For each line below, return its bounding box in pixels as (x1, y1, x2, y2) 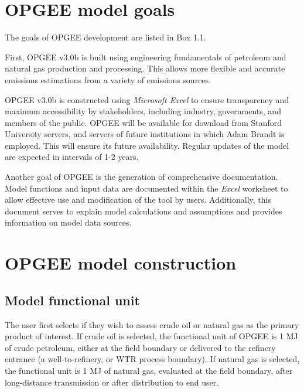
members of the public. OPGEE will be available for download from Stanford (5, 116, 282, 128)
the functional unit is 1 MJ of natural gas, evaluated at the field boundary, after (5, 364, 293, 376)
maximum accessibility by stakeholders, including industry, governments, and (5, 105, 281, 117)
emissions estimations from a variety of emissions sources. (5, 73, 211, 86)
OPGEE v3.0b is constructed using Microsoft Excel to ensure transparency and (5, 93, 289, 105)
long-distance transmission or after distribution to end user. (5, 376, 219, 388)
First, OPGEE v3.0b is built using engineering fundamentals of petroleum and (5, 50, 286, 63)
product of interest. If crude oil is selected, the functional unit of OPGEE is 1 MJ (5, 330, 298, 342)
